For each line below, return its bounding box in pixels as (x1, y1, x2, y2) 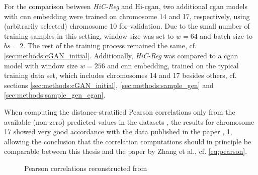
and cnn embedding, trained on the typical (107, 60, 239, 70)
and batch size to (200, 30, 253, 41)
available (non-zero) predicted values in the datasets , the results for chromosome (4, 116, 254, 127)
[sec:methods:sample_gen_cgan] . (4, 90, 106, 100)
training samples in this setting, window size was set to (4, 30, 174, 41)
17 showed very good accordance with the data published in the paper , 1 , (4, 126, 232, 137)
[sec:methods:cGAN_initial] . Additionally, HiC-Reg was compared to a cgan (4, 50, 238, 60)
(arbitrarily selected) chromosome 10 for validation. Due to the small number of (4, 21, 250, 31)
